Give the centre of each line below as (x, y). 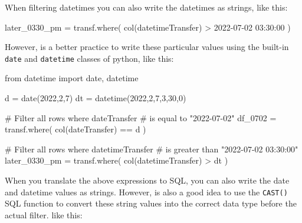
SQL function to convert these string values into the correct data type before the (151, 203)
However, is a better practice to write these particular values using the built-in (147, 47)
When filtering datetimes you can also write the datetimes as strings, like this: (146, 7)
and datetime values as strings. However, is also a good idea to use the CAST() (146, 192)
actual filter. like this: (44, 214)
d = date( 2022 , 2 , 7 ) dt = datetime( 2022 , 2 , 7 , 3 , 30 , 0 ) (96, 98)
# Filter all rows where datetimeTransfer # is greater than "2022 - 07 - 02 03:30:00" (152, 149)
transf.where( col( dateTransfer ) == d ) (75, 129)
